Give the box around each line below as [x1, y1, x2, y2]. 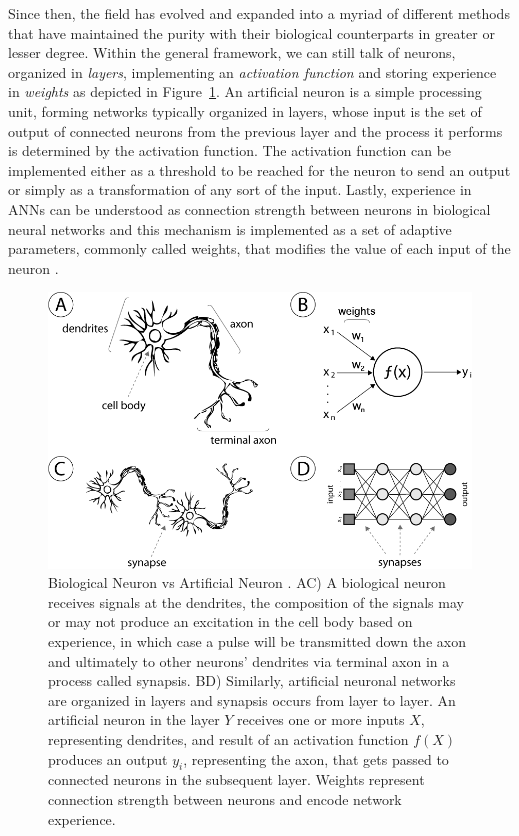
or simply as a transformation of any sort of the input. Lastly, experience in [8, 179, 472, 200]
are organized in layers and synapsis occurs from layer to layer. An [48, 689, 456, 710]
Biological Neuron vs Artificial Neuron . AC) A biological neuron [48, 572, 446, 593]
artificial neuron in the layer [48, 709, 220, 730]
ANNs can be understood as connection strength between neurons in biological [8, 198, 491, 219]
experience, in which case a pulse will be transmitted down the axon [48, 631, 466, 651]
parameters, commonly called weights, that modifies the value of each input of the [8, 238, 511, 259]
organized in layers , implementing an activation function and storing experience [8, 61, 497, 82]
